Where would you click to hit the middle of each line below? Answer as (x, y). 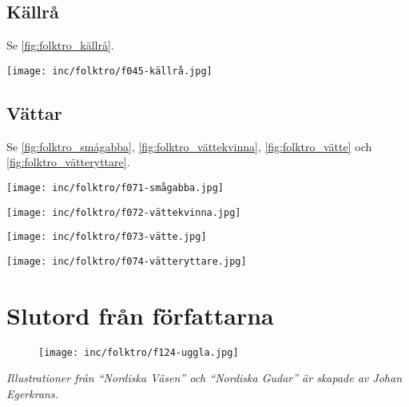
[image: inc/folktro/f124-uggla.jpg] (139, 352)
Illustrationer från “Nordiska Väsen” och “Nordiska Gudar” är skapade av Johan (204, 378)
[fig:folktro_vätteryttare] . (68, 162)
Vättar (34, 112)
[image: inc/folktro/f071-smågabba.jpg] (115, 188)
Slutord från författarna (140, 315)
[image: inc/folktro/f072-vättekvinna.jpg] (124, 212)
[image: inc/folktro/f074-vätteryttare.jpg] (127, 261)
